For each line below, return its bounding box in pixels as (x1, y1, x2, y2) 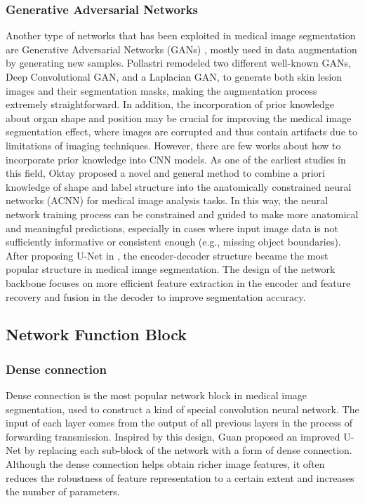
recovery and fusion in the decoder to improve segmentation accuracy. (6, 289, 306, 304)
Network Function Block (6, 323, 187, 345)
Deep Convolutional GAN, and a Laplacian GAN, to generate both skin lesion (6, 69, 343, 83)
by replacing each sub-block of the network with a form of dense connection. (24, 443, 352, 457)
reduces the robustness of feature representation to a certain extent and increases (6, 470, 354, 485)
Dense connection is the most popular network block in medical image (6, 388, 307, 403)
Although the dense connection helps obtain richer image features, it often (6, 457, 325, 471)
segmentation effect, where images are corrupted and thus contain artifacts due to (6, 124, 357, 139)
